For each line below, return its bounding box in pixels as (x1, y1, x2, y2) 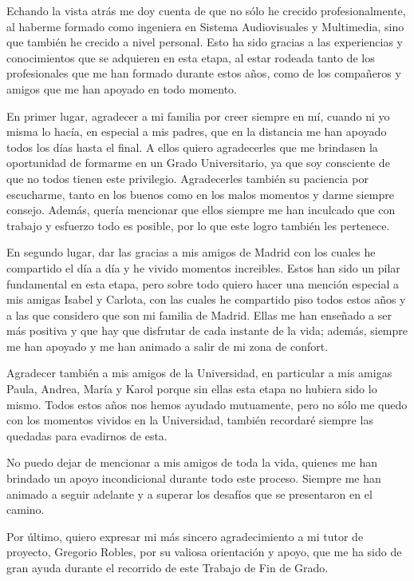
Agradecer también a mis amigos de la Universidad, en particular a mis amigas (6, 364, 392, 381)
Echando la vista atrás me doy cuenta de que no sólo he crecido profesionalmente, (6, 2, 406, 18)
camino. (6, 501, 45, 518)
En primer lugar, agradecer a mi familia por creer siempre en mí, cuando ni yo (6, 107, 390, 124)
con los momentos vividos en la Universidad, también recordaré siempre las (6, 412, 373, 428)
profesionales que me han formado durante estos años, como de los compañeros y (6, 65, 401, 82)
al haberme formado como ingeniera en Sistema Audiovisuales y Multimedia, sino (6, 18, 404, 34)
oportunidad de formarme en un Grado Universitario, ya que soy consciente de (6, 154, 390, 171)
